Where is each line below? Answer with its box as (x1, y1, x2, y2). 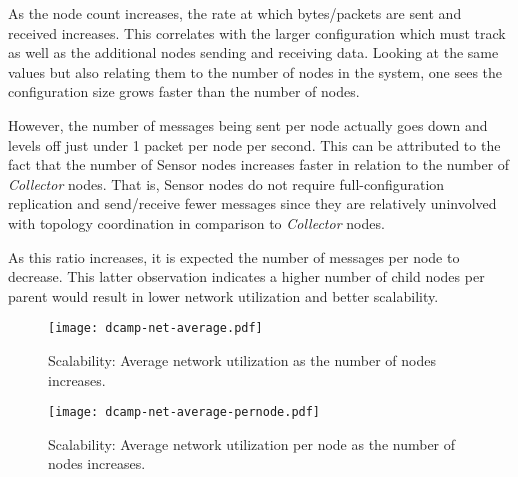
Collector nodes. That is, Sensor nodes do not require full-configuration (8, 173, 445, 194)
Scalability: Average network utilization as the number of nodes (48, 349, 437, 370)
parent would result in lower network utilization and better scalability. (8, 285, 439, 306)
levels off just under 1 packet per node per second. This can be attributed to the (8, 134, 501, 155)
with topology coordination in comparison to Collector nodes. (8, 212, 385, 233)
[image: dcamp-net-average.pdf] (48, 321, 263, 336)
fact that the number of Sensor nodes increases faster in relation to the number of (8, 154, 510, 175)
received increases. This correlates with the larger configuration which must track (8, 22, 506, 43)
